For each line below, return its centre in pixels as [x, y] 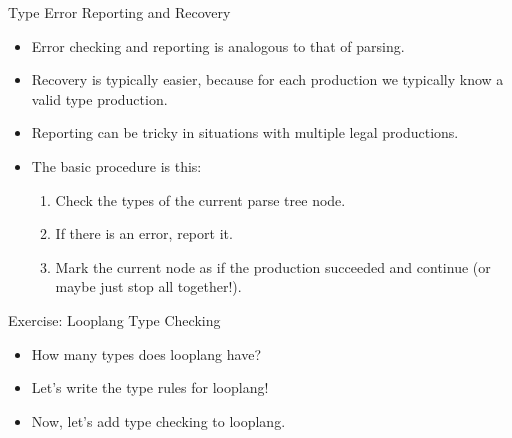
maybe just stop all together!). [148, 286]
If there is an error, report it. [144, 233]
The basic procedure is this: [116, 165]
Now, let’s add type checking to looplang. [158, 420]
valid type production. [99, 98]
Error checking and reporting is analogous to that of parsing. [218, 45]
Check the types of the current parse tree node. [200, 199]
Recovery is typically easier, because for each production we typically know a [267, 79]
